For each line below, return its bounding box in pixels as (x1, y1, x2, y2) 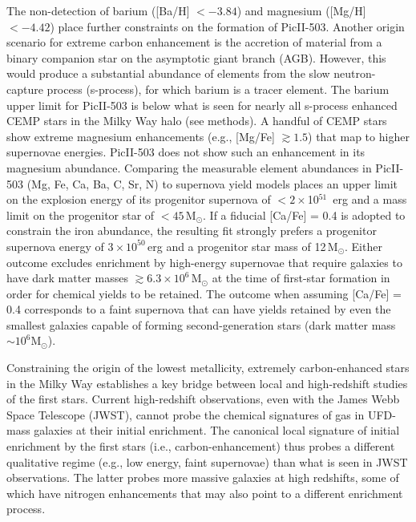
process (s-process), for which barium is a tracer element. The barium (46, 80, 390, 97)
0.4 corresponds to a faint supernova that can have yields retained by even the (6, 301, 391, 318)
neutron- (333, 65, 376, 82)
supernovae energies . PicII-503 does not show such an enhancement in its (6, 144, 366, 160)
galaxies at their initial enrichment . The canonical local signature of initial (34, 422, 400, 439)
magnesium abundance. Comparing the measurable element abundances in (6, 159, 372, 176)
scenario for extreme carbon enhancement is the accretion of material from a (6, 34, 382, 51)
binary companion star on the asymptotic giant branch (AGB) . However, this (6, 49, 386, 66)
